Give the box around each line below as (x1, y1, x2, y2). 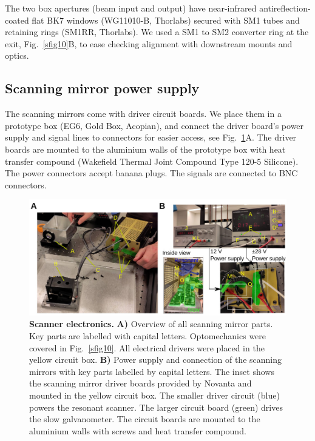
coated (5, 13, 29, 26)
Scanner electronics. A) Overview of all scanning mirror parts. (29, 317, 273, 330)
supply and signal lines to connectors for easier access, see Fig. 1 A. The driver (5, 131, 297, 144)
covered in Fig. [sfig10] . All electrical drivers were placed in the (29, 341, 265, 354)
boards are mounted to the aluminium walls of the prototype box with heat (5, 142, 286, 155)
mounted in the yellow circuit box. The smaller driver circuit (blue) (29, 389, 280, 402)
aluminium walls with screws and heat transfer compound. (29, 424, 246, 437)
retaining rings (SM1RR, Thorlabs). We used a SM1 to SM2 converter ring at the (5, 25, 309, 38)
